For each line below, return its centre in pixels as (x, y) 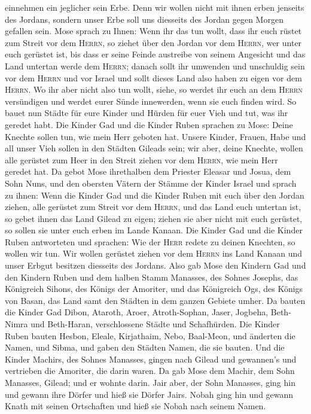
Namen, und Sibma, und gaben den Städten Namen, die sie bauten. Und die (145, 347)
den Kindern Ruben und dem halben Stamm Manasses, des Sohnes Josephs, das (152, 277)
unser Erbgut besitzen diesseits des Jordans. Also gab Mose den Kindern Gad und (155, 265)
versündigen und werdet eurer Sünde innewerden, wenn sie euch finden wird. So (151, 101)
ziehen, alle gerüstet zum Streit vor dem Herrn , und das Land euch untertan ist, (153, 207)
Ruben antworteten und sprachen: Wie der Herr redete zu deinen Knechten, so (150, 241)
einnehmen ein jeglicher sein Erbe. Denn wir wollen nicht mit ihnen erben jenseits (155, 7)
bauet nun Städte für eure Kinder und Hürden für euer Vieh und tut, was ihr (147, 113)
